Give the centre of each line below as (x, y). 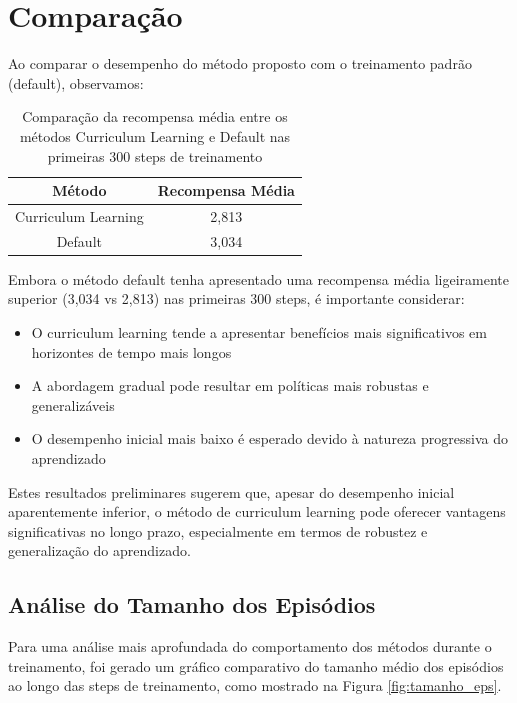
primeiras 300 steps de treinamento (155, 155)
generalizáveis (73, 404)
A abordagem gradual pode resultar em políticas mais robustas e (230, 385)
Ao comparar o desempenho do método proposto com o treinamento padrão (240, 63)
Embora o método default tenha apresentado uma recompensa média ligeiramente (258, 278)
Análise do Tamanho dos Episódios (192, 604)
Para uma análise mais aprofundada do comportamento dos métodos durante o (250, 646)
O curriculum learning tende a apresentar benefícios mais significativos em (259, 332)
